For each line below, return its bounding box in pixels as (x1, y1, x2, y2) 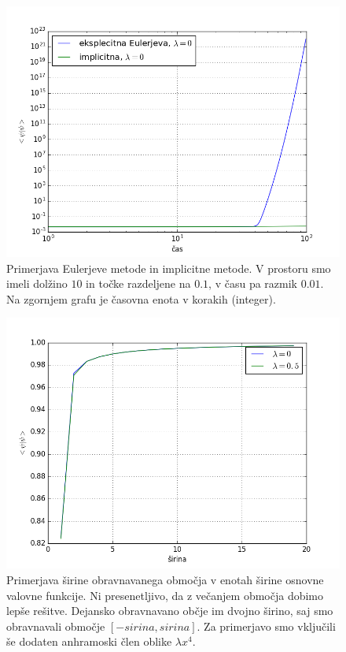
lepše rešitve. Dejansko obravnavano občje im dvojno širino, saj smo (6, 602, 333, 619)
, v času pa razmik (208, 275, 297, 292)
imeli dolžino (6, 275, 68, 292)
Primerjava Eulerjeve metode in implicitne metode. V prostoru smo (6, 259, 331, 276)
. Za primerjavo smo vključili (197, 617, 336, 634)
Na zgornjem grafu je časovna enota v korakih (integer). (6, 290, 276, 307)
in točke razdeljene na (86, 275, 191, 292)
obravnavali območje (6, 617, 105, 634)
